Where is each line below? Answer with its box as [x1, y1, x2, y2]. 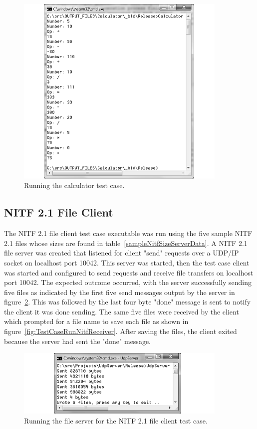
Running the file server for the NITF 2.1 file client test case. [24, 415, 208, 426]
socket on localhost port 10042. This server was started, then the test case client [4, 257, 250, 267]
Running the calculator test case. [24, 180, 125, 190]
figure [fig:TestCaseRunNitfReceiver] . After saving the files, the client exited [4, 326, 237, 336]
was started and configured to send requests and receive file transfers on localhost [4, 267, 254, 277]
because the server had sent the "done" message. [4, 335, 151, 346]
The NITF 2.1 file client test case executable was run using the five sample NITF [4, 228, 253, 238]
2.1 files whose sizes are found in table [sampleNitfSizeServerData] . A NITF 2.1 [4, 237, 248, 248]
